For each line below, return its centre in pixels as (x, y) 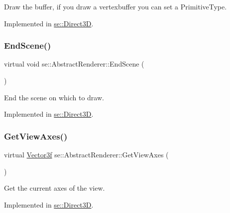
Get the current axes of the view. (55, 188)
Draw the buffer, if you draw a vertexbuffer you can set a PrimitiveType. (115, 6)
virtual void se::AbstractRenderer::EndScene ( (74, 64)
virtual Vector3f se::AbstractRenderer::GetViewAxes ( (86, 154)
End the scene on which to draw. (54, 97)
